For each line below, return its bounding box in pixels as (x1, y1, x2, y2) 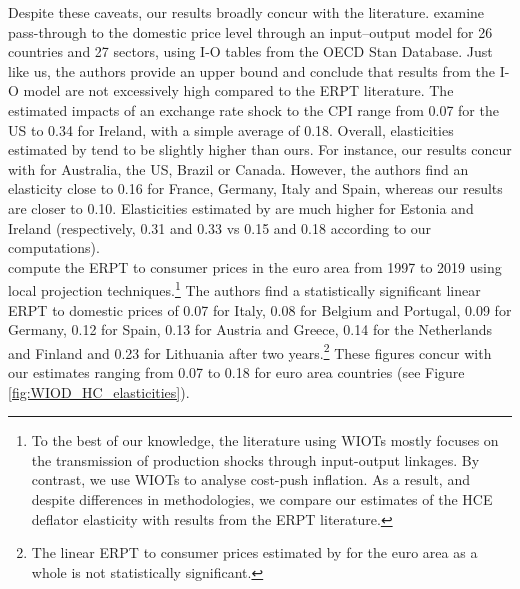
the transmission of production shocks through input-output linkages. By (31, 449, 480, 470)
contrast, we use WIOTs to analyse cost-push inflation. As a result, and (31, 469, 470, 490)
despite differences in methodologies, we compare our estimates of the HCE (31, 488, 493, 509)
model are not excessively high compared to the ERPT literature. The (23, 80, 454, 101)
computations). (8, 237, 100, 258)
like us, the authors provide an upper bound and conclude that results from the (8, 60, 496, 81)
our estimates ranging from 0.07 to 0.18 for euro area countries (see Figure (8, 362, 465, 382)
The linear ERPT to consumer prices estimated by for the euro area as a (31, 542, 478, 563)
